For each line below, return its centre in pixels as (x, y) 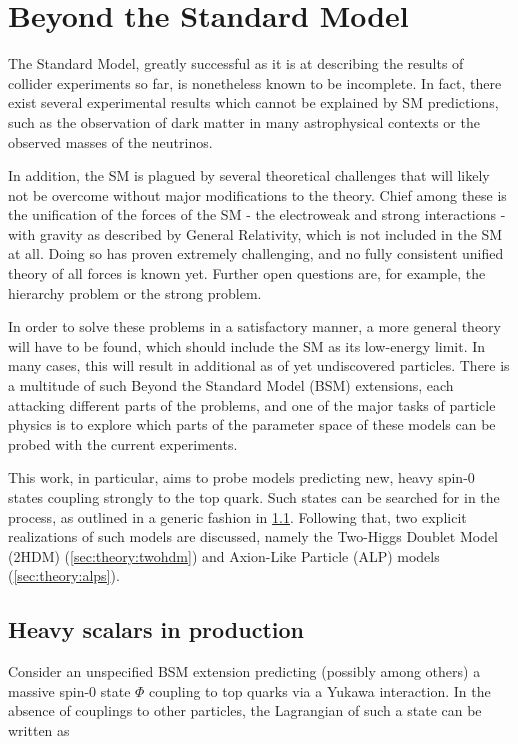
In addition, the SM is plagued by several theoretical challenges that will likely (249, 175)
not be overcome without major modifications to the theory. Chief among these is (257, 194)
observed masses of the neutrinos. (110, 141)
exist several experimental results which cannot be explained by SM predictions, (253, 102)
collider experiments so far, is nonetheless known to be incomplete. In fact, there (255, 82)
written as (39, 729)
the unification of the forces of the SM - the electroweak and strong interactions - (257, 214)
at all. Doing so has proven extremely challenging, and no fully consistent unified (256, 253)
